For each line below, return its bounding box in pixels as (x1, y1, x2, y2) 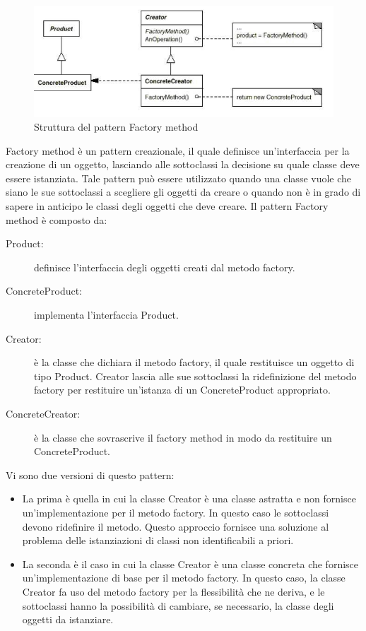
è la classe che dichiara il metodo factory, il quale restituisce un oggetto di (34, 355, 355, 370)
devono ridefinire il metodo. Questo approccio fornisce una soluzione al (22, 519, 329, 533)
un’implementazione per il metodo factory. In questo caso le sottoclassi (22, 505, 329, 519)
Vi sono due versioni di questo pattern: (6, 467, 175, 482)
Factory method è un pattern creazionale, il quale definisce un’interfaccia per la (6, 143, 350, 158)
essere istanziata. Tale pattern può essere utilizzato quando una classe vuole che (6, 170, 352, 185)
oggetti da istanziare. (22, 612, 114, 627)
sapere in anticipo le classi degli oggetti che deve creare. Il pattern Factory (6, 199, 329, 213)
